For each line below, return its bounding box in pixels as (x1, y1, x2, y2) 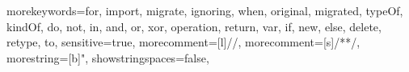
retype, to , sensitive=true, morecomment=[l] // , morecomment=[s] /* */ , (6, 34, 361, 50)
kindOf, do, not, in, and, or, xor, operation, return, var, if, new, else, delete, (6, 18, 382, 34)
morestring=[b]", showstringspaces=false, (6, 49, 209, 66)
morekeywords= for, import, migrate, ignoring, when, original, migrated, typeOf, (6, 2, 403, 18)
